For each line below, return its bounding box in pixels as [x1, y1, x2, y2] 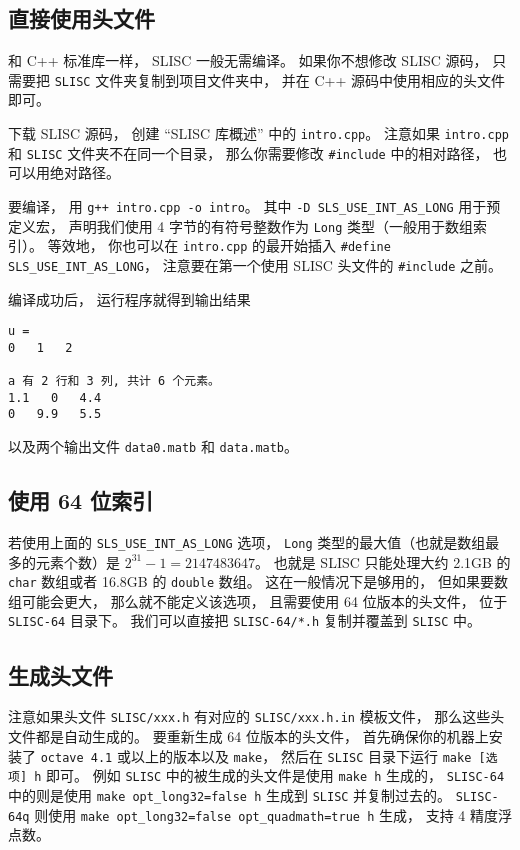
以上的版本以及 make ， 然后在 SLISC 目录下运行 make [130, 745, 472, 766]
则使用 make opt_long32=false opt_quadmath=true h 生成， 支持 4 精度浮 [34, 804, 512, 825]
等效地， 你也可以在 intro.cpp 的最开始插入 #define [47, 235, 391, 256]
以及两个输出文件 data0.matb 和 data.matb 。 [8, 436, 299, 457]
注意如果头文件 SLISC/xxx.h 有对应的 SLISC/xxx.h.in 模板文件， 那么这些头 [8, 706, 505, 727]
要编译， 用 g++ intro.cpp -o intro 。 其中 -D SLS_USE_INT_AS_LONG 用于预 [8, 195, 501, 216]
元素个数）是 [35, 551, 120, 572]
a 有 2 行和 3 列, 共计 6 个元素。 [8, 374, 220, 389]
